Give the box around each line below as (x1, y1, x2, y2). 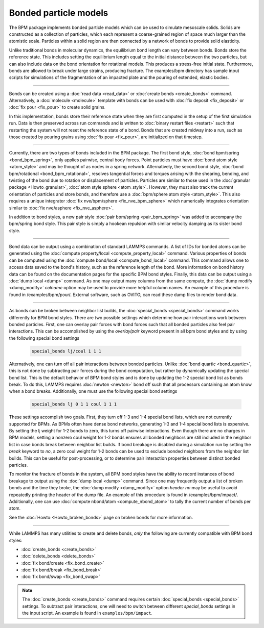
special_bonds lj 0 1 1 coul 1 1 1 (31, 402, 117, 407)
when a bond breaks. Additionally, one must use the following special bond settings (9, 388, 177, 394)
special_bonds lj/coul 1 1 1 (31, 348, 102, 354)
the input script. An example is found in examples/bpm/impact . (22, 610, 153, 616)
